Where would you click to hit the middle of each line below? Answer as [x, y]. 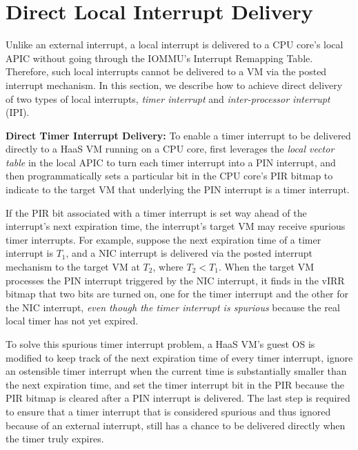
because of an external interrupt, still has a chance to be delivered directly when [176, 425]
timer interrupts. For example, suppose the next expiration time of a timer [163, 239]
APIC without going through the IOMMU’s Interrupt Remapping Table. [159, 58]
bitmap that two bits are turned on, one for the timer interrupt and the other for [177, 294]
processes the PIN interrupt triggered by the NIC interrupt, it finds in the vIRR [175, 280]
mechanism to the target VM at [73, 267]
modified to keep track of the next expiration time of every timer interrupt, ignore [179, 357]
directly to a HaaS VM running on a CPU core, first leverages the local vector [170, 149]
